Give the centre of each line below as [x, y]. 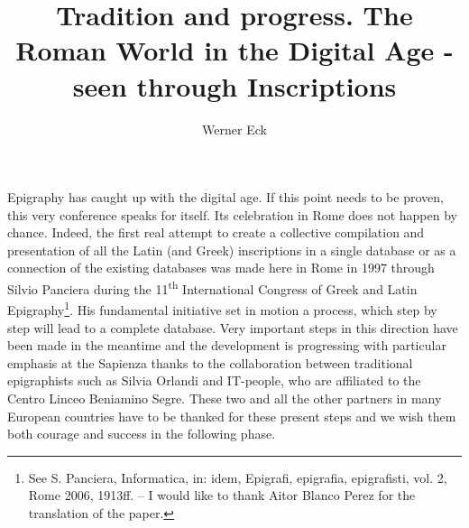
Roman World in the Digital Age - [234, 50]
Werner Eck [234, 129]
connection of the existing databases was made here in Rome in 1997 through [221, 268]
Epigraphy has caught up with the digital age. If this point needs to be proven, [225, 197]
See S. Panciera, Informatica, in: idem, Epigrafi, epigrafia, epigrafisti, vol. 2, [238, 477]
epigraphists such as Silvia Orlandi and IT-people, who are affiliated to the [214, 380]
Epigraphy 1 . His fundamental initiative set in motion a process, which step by [222, 308]
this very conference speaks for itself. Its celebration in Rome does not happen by [232, 214]
